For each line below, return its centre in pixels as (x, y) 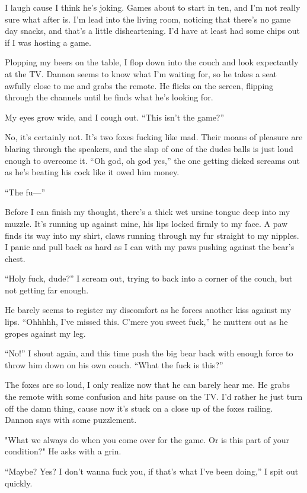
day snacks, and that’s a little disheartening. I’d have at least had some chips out (152, 31)
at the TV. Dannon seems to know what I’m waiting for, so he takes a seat (141, 73)
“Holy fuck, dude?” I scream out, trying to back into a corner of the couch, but (149, 278)
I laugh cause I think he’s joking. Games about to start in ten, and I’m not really (153, 7)
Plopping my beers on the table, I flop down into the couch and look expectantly (152, 62)
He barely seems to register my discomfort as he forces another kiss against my (148, 310)
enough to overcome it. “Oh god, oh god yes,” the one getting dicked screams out (153, 160)
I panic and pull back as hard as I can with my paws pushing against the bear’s (150, 247)
